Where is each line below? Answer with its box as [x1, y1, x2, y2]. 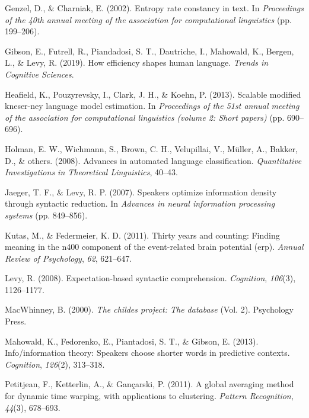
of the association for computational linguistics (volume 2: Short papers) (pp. [5, 111, 285, 123]
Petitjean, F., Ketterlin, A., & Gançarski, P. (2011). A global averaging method [5, 378, 294, 390]
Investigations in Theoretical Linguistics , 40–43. [5, 166, 178, 178]
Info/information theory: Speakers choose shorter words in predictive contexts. [5, 346, 290, 359]
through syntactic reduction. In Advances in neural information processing [5, 197, 275, 210]
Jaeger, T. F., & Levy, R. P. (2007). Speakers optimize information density [5, 185, 277, 198]
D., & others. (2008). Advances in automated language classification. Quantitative [5, 154, 302, 166]
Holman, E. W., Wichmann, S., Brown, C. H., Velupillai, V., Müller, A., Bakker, [5, 142, 298, 155]
